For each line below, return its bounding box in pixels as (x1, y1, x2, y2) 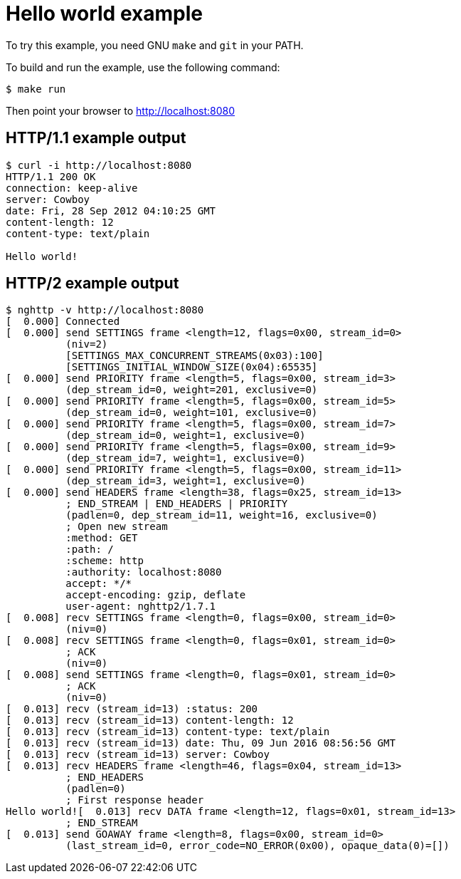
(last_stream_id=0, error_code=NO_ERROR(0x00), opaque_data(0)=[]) (65, 840, 450, 852)
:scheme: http (65, 555, 144, 567)
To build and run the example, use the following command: (6, 61, 280, 73)
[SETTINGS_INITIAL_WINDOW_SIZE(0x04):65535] (65, 361, 318, 373)
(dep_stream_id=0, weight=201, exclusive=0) (65, 384, 318, 396)
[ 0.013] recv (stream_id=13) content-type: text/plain (6, 726, 330, 738)
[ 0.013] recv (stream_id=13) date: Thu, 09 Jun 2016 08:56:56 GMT (6, 737, 396, 749)
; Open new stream (65, 521, 168, 533)
